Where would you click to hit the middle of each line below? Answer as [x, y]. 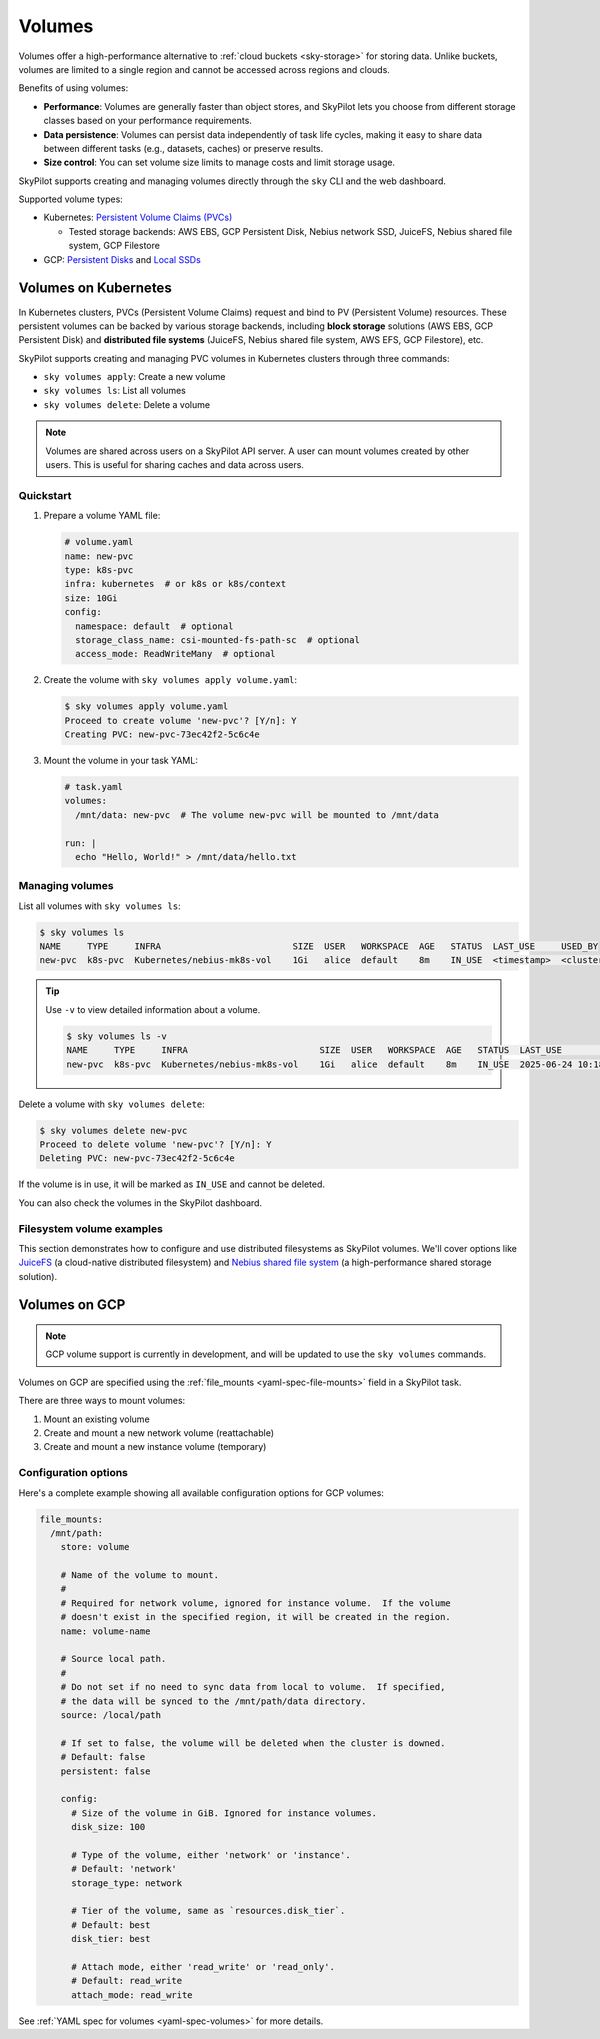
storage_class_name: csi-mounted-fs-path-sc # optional [217, 639]
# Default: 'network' [124, 1869]
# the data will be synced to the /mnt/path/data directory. [213, 1701]
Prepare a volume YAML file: [102, 516]
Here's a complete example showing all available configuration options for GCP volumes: [201, 1492]
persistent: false [105, 1771]
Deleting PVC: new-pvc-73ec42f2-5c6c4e [137, 1158]
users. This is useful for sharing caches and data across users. [175, 465]
